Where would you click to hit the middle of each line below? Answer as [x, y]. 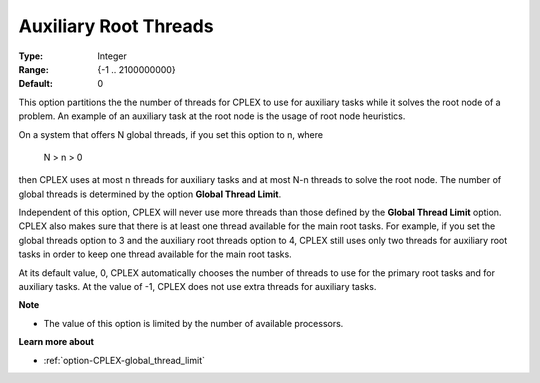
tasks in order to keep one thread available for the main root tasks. [155, 254]
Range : [33, 69]
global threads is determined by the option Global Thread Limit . [150, 194]
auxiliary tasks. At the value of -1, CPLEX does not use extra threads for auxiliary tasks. [197, 287]
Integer [112, 56]
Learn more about [56, 342]
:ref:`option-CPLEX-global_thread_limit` [124, 360]
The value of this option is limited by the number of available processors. [193, 323]
